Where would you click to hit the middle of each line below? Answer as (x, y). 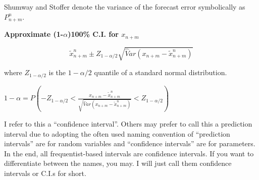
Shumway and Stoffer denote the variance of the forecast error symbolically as (125, 7)
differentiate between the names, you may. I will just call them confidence (118, 163)
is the (57, 72)
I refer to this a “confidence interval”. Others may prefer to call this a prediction (128, 123)
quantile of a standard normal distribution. (161, 72)
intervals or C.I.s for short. (45, 173)
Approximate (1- (34, 34)
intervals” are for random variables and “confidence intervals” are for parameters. (130, 143)
